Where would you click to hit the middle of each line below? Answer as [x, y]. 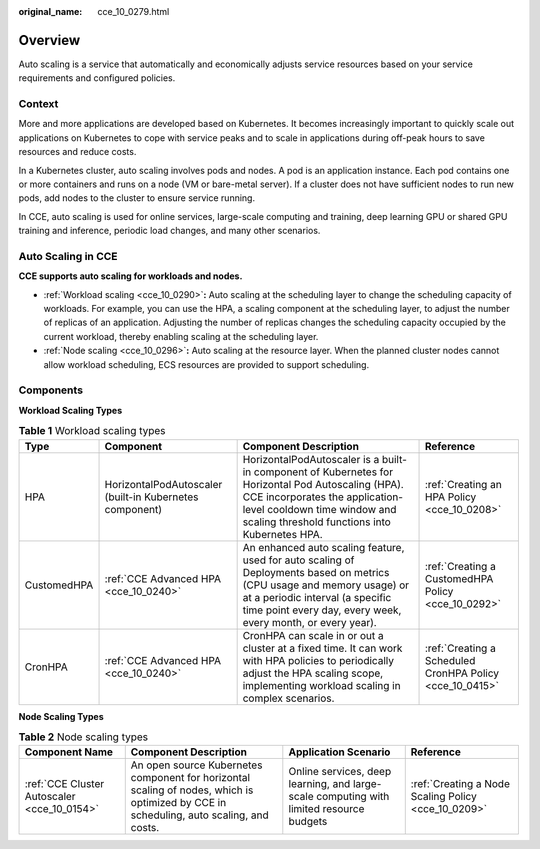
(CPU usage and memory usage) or [326, 585]
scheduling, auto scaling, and [199, 815]
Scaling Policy [443, 797]
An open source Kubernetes [196, 765]
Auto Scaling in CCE [68, 256]
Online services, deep [340, 772]
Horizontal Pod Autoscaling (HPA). [323, 484]
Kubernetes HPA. [283, 534]
